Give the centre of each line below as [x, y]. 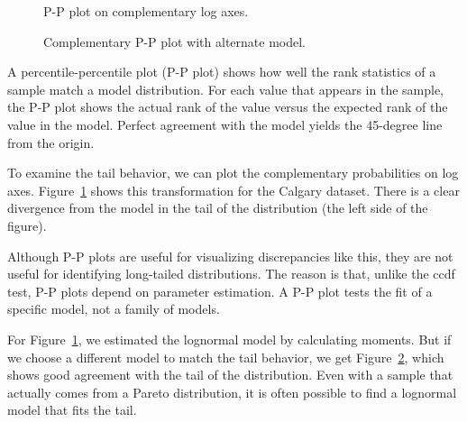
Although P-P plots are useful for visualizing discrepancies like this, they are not [230, 256]
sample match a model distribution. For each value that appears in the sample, [226, 89]
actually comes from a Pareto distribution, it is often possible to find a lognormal [232, 392]
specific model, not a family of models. [114, 309]
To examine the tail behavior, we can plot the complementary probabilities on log [233, 173]
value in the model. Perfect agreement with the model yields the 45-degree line [225, 124]
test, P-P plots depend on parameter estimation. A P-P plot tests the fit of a [220, 291]
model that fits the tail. [72, 410]
